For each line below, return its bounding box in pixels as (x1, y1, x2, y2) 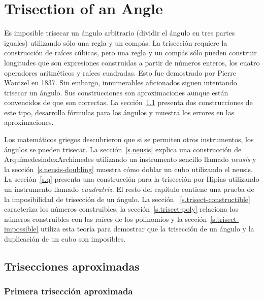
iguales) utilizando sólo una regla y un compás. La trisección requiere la (4, 37, 227, 48)
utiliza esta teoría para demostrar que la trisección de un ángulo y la (41, 223, 254, 234)
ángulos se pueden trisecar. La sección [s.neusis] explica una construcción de (4, 144, 242, 154)
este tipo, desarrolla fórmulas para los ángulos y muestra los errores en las (4, 107, 235, 117)
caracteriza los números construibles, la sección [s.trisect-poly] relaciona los (4, 204, 238, 214)
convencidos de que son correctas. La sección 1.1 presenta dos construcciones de (4, 97, 253, 108)
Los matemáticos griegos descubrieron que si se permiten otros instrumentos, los (4, 134, 254, 145)
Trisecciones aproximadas (4, 258, 140, 274)
